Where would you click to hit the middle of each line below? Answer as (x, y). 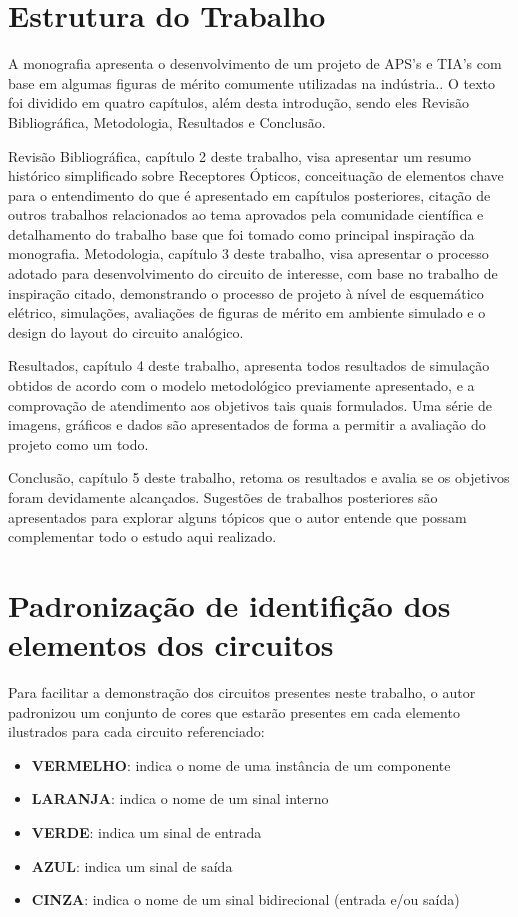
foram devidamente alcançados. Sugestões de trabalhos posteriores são (223, 497)
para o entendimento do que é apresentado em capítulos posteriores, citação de (249, 194)
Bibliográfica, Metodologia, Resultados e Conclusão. (167, 121)
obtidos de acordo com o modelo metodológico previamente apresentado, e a (241, 385)
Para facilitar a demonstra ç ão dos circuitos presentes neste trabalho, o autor (242, 692)
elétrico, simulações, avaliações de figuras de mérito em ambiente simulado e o (247, 312)
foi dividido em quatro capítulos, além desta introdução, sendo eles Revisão (239, 102)
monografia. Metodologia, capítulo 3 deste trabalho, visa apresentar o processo (248, 253)
